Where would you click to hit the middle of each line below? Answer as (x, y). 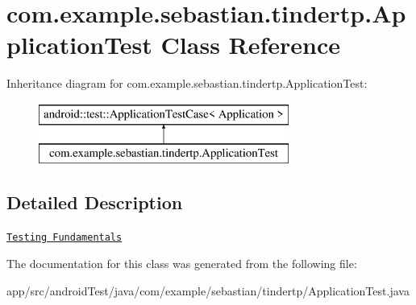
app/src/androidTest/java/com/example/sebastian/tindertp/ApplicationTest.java (208, 290)
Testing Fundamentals (64, 238)
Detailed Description (95, 202)
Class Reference (251, 45)
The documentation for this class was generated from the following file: (182, 263)
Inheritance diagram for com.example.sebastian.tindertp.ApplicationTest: (187, 83)
